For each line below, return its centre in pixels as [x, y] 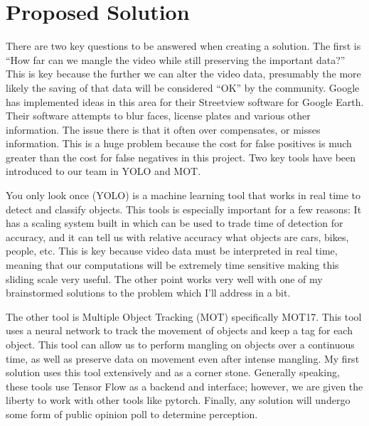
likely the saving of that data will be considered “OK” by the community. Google [183, 87]
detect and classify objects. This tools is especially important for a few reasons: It [184, 209]
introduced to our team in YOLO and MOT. [103, 171]
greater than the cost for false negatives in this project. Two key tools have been [181, 157]
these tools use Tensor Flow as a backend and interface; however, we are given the [184, 386]
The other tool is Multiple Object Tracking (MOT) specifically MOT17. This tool [184, 316]
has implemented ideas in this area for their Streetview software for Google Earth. [185, 101]
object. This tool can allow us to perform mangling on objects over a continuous [180, 344]
